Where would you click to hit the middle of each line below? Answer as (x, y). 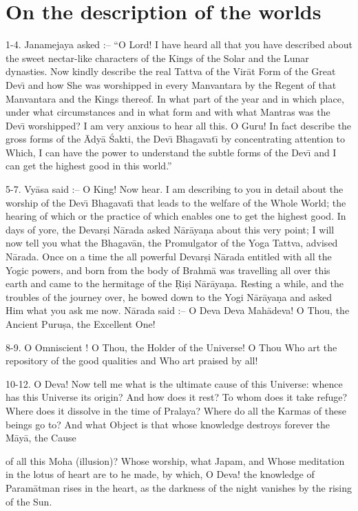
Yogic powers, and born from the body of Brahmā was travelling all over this (168, 270)
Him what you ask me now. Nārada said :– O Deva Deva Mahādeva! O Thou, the (178, 310)
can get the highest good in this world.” (89, 166)
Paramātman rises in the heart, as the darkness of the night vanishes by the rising (179, 487)
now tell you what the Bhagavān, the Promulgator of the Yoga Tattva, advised (172, 243)
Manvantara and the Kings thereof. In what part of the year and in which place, (175, 98)
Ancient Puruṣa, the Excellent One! (81, 324)
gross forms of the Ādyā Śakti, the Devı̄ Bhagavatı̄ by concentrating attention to (176, 139)
